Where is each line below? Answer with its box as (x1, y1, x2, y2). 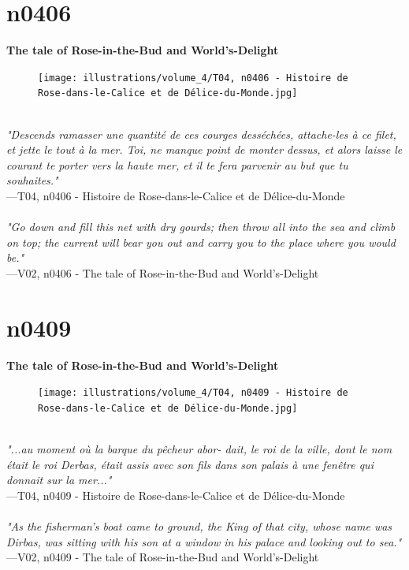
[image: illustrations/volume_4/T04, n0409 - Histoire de (38, 387, 348, 399)
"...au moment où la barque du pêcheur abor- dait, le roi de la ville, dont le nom (6, 441, 392, 457)
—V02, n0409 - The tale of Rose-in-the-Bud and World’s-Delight (6, 549, 319, 565)
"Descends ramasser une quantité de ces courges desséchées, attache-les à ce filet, (6, 125, 396, 142)
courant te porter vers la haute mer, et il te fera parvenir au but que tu (6, 156, 348, 173)
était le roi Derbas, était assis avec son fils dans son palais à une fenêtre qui (6, 456, 374, 472)
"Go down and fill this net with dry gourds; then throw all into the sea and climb (6, 218, 396, 235)
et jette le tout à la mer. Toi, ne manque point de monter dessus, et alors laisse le (6, 141, 403, 158)
